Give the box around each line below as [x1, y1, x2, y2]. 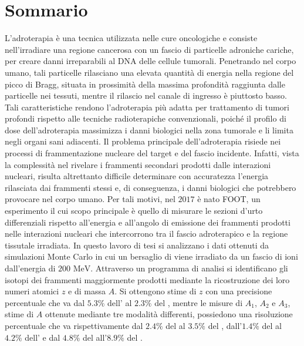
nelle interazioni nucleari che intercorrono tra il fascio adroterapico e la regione [5, 227, 288, 240]
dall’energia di [5, 262, 56, 274]
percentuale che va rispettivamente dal [5, 319, 143, 331]
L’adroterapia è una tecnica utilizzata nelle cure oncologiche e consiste [5, 32, 258, 44]
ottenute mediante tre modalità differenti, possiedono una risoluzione [45, 308, 293, 320]
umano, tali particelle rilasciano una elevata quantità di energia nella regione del [5, 66, 294, 78]
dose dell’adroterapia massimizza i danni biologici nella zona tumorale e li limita [5, 123, 293, 136]
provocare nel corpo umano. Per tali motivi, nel [5, 193, 175, 205]
